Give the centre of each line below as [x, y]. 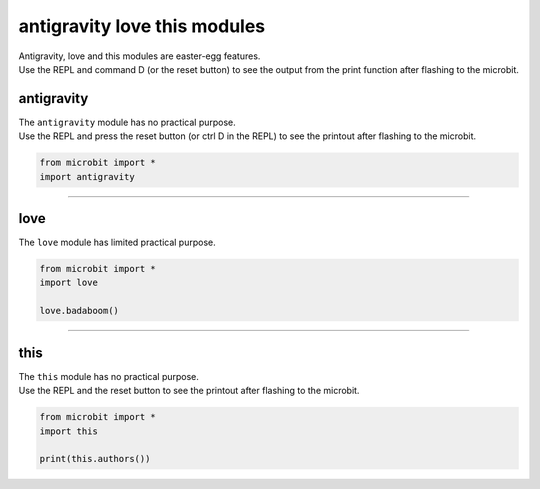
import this [69, 431]
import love [69, 283]
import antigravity [87, 176]
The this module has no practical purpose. [109, 376]
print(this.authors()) [95, 459]
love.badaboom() [79, 311]
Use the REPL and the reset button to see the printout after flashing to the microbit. [189, 391]
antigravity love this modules [142, 26]
